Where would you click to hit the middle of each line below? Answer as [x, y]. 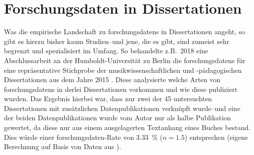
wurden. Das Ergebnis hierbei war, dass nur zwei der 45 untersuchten [108, 99]
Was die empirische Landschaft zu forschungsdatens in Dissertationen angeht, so [125, 32]
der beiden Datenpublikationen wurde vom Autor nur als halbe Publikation [117, 118]
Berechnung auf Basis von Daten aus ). [63, 146]
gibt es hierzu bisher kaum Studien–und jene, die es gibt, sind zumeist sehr [117, 41]
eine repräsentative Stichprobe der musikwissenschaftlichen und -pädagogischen [123, 70]
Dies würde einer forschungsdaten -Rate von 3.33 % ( [83, 137]
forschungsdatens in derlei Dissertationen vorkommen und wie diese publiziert [121, 89]
